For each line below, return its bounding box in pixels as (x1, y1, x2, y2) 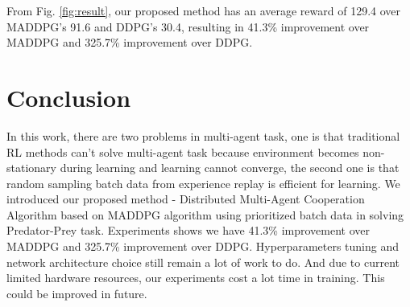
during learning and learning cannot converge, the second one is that (60, 159, 400, 176)
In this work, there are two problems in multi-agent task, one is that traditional (6, 127, 400, 144)
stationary (6, 159, 56, 176)
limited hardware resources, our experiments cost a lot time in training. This (6, 269, 385, 286)
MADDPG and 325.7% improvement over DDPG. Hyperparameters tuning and (6, 238, 400, 255)
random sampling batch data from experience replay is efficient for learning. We (6, 174, 400, 191)
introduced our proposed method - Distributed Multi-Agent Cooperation (6, 190, 365, 207)
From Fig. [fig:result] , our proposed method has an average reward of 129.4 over (6, 2, 401, 18)
